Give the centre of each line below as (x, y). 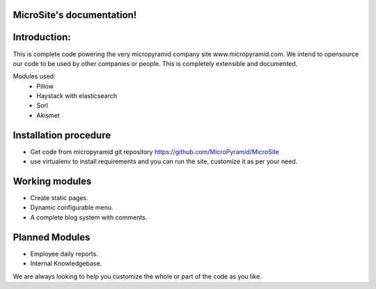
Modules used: (34, 76)
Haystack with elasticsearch (77, 96)
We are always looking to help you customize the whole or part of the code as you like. (137, 276)
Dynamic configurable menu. (72, 208)
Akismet (48, 115)
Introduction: (42, 37)
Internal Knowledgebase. (66, 263)
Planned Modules (52, 237)
